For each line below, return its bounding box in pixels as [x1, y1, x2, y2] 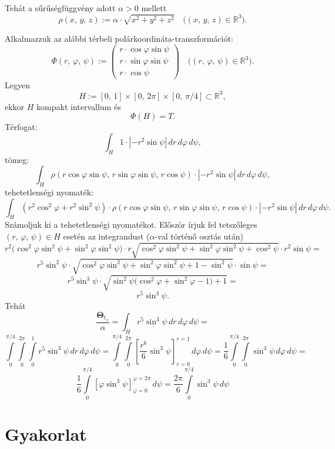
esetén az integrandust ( [63, 230, 150, 242]
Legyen [5, 78, 30, 91]
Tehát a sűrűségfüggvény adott [5, 2, 116, 14]
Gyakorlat [5, 422, 87, 446]
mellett [141, 2, 167, 14]
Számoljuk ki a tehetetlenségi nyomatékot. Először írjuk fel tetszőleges [5, 218, 257, 231]
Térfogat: [5, 121, 38, 133]
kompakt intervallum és [36, 100, 121, 112]
